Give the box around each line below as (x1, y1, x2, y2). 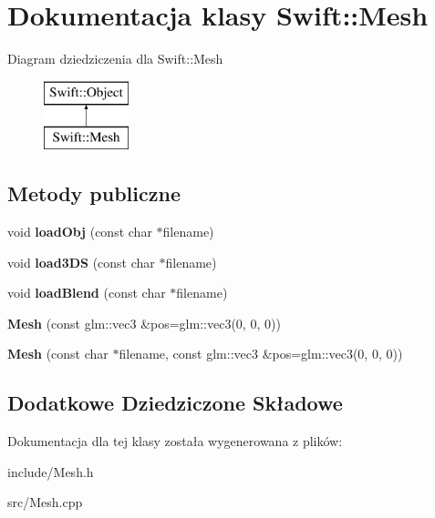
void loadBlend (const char (7, 283, 166, 302)
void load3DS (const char (7, 252, 155, 271)
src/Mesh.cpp (7, 493, 83, 512)
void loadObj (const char (7, 222, 152, 241)
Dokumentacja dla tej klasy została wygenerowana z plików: (7, 432, 343, 451)
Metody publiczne (7, 179, 181, 208)
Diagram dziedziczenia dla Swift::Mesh (7, 49, 223, 68)
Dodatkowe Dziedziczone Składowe (7, 389, 343, 417)
